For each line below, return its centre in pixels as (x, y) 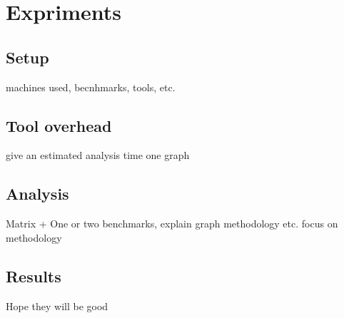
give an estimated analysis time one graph (98, 155)
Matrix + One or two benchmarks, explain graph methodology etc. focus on (172, 224)
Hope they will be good (57, 306)
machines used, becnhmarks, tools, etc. (91, 87)
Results (34, 276)
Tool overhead (59, 125)
